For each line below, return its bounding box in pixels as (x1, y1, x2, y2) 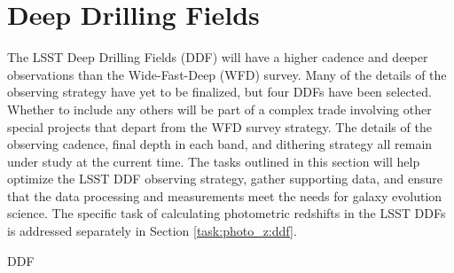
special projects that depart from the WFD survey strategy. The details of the (7, 117, 432, 136)
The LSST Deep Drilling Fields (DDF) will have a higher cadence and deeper (7, 48, 428, 66)
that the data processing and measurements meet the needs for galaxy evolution (7, 186, 442, 205)
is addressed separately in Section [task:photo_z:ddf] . (7, 222, 297, 240)
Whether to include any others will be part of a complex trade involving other (7, 99, 432, 118)
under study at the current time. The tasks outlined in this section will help (7, 152, 420, 170)
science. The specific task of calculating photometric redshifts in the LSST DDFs (7, 204, 446, 222)
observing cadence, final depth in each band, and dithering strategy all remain (7, 135, 433, 153)
